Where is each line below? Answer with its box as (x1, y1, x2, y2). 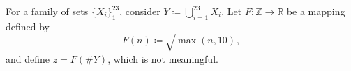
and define (6, 51, 50, 65)
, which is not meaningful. (107, 51, 218, 65)
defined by (6, 19, 50, 33)
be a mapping (286, 4, 345, 18)
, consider (119, 4, 160, 18)
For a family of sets (6, 4, 89, 18)
